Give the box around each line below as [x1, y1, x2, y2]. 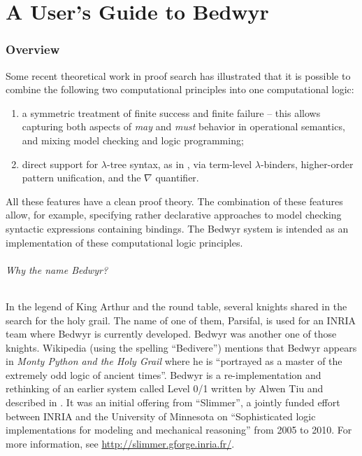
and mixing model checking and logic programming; [22, 132, 244, 147]
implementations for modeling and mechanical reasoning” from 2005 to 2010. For [6, 422, 352, 437]
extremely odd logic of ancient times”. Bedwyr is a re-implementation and [6, 367, 321, 382]
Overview [6, 41, 60, 58]
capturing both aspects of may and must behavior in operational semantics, [22, 119, 345, 134]
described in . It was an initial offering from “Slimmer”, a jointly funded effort [6, 395, 340, 410]
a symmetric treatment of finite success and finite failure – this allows [22, 105, 321, 120]
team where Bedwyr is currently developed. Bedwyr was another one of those [6, 326, 337, 341]
